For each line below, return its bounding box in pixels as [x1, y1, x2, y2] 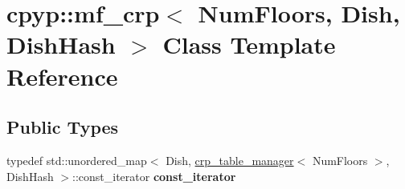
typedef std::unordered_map [6, 151, 147, 168]
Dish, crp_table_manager [166, 151, 294, 168]
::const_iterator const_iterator [72, 167, 236, 184]
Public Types [6, 115, 119, 139]
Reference [6, 59, 118, 92]
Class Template [162, 28, 336, 61]
